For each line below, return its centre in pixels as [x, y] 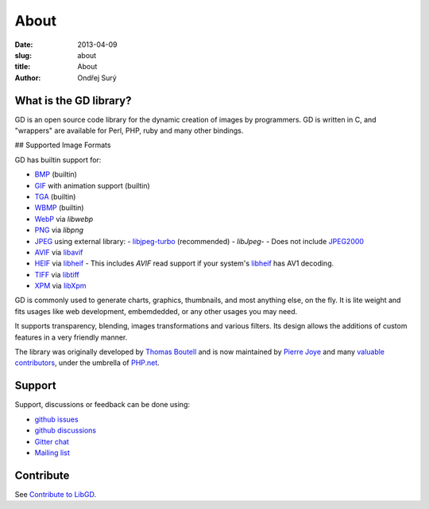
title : [23, 67]
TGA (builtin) [55, 196]
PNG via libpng [59, 230]
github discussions [66, 430]
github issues [56, 419]
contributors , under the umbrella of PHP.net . [87, 363]
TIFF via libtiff [57, 274]
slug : [23, 55]
